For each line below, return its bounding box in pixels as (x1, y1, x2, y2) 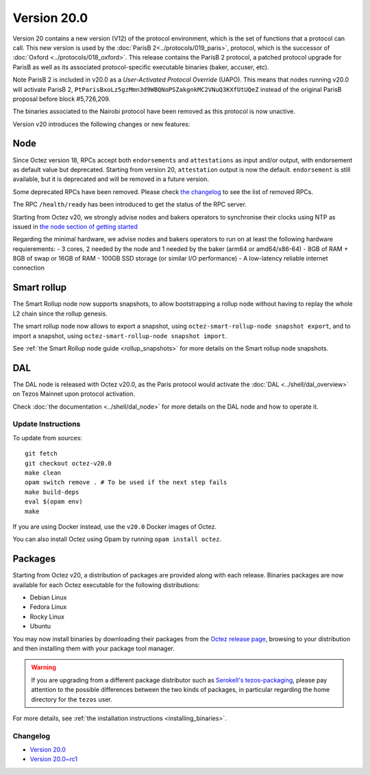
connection (12, 264, 45, 272)
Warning (31, 663, 56, 671)
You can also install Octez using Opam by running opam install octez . (12, 535, 222, 543)
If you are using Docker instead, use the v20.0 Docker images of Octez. (12, 522, 217, 531)
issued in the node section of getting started (12, 222, 138, 230)
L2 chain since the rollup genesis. (12, 309, 108, 318)
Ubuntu (29, 622, 51, 630)
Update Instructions (12, 419, 81, 429)
